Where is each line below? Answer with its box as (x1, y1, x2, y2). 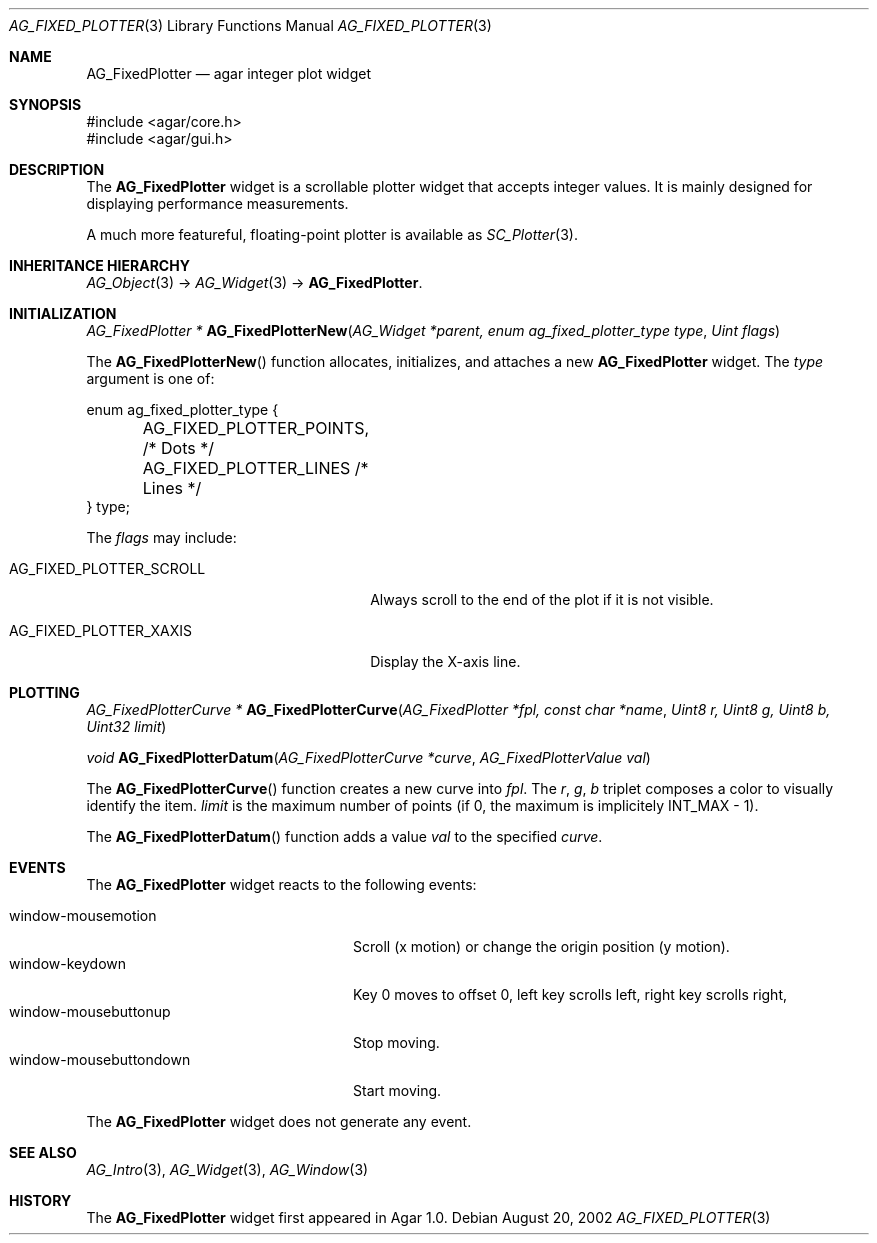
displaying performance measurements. (86, 195, 349, 212)
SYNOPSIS (9, 96, 82, 113)
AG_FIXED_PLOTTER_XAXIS (9, 622, 193, 639)
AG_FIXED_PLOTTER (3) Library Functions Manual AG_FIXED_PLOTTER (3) (9, 17, 492, 34)
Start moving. (353, 1082, 442, 1099)
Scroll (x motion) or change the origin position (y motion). (353, 938, 730, 955)
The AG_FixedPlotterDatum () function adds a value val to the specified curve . (86, 828, 603, 845)
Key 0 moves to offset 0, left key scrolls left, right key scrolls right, (353, 986, 787, 1003)
